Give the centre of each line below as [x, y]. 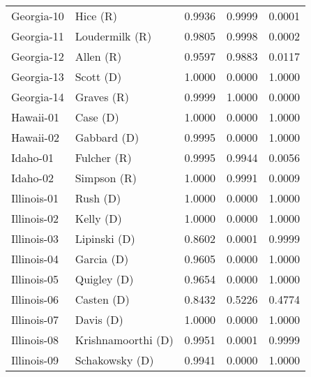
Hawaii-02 [35, 137]
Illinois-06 [35, 299]
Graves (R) [102, 97]
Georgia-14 [38, 97]
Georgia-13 [38, 76]
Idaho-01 [32, 157]
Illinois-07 [35, 319]
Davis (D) [99, 319]
